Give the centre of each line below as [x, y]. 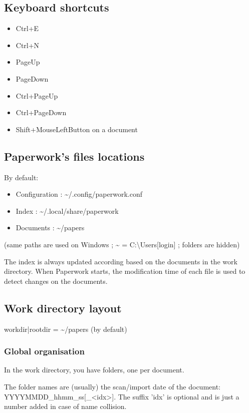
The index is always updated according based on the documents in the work [121, 261]
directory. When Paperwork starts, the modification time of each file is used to [125, 271]
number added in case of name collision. [65, 406]
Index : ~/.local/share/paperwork [67, 211]
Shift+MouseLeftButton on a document [77, 129]
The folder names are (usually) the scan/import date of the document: [112, 386]
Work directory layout [63, 308]
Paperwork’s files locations [74, 156]
